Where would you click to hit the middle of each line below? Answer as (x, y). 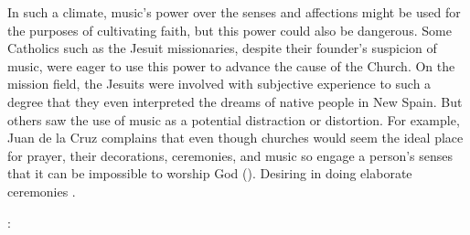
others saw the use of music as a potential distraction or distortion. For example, (234, 119)
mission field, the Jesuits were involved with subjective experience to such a (219, 84)
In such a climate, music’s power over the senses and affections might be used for (234, 12)
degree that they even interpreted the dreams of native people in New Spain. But (235, 101)
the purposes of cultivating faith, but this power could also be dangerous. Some (230, 30)
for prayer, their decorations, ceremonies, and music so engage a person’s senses (230, 155)
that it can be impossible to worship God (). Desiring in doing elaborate (210, 173)
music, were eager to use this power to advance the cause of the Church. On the (231, 65)
